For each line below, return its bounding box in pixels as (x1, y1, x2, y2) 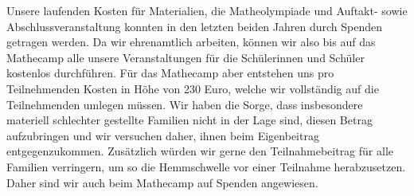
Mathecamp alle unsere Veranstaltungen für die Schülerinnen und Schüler (6, 49, 365, 65)
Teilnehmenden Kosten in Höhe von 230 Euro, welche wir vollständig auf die (6, 80, 379, 96)
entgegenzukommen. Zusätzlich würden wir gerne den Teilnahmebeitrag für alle (6, 143, 393, 159)
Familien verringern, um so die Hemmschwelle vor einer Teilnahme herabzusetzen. (6, 158, 406, 174)
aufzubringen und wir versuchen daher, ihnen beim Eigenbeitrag (6, 127, 319, 143)
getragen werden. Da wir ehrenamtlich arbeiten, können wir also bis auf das (6, 33, 376, 50)
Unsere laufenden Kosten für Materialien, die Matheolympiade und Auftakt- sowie (6, 2, 408, 18)
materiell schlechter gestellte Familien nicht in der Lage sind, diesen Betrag (6, 112, 373, 128)
